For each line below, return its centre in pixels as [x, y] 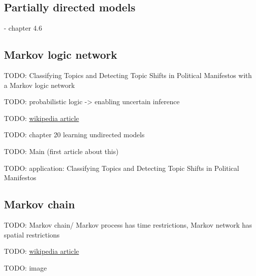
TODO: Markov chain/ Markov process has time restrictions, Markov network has [128, 224]
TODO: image [25, 267]
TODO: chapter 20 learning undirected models [74, 135]
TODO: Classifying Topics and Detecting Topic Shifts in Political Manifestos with [128, 75]
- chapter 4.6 [23, 28]
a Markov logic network [39, 85]
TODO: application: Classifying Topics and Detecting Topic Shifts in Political [122, 168]
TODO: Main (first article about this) [61, 151]
